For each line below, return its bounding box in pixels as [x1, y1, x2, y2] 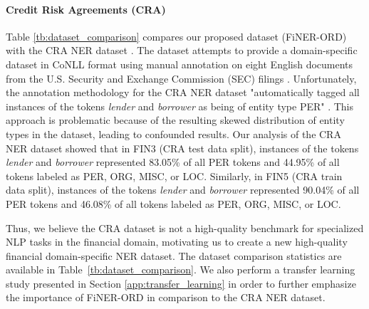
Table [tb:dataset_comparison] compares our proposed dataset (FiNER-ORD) [6, 28, 347, 43]
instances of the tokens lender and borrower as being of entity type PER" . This [6, 98, 354, 113]
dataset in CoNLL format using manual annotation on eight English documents [6, 56, 353, 71]
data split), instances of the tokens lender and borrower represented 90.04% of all [6, 182, 360, 197]
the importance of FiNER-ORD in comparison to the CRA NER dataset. [6, 290, 326, 305]
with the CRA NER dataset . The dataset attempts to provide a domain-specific [6, 43, 358, 58]
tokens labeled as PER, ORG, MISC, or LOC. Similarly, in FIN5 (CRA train [6, 168, 343, 183]
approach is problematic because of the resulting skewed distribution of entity [6, 112, 345, 127]
